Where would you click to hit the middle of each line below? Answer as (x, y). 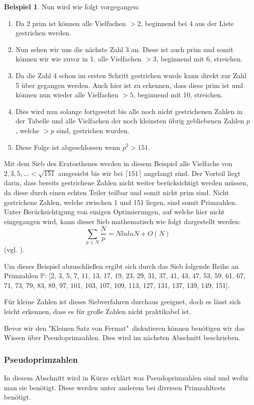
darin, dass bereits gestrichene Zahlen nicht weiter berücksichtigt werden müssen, (126, 183)
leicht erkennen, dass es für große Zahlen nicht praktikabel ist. (98, 311)
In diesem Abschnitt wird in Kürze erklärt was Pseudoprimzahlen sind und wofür (127, 378)
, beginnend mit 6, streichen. (199, 59)
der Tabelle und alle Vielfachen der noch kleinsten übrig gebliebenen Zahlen (130, 121)
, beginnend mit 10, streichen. (178, 95)
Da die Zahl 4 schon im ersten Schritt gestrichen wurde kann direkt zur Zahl (131, 75)
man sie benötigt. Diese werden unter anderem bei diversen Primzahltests (115, 387)
